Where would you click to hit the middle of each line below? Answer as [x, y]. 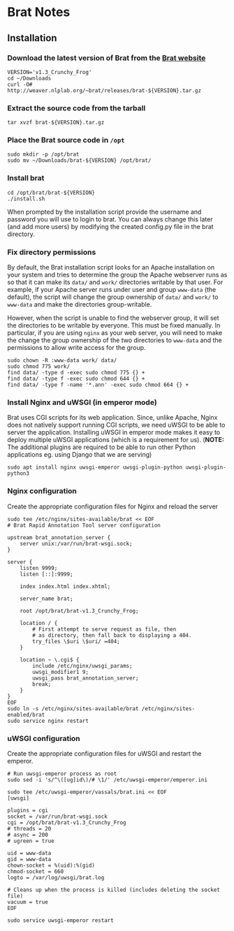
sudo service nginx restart [48, 721]
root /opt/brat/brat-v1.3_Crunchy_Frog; [79, 611]
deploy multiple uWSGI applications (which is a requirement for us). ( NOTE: [116, 440]
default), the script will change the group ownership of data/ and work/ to [113, 297]
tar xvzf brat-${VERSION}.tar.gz [56, 123]
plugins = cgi [28, 810]
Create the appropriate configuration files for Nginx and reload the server [113, 506]
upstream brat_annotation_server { [59, 537]
